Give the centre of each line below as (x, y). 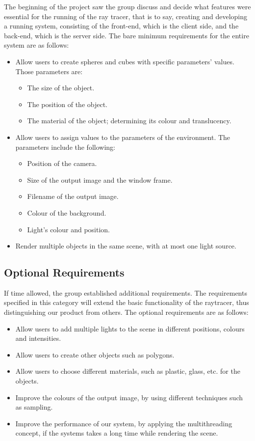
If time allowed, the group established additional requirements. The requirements (126, 292)
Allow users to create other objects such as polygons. (95, 354)
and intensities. (38, 338)
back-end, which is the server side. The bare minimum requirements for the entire (127, 35)
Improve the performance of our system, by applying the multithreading (124, 423)
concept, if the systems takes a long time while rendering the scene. (117, 433)
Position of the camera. (62, 163)
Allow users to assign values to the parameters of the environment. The (123, 137)
